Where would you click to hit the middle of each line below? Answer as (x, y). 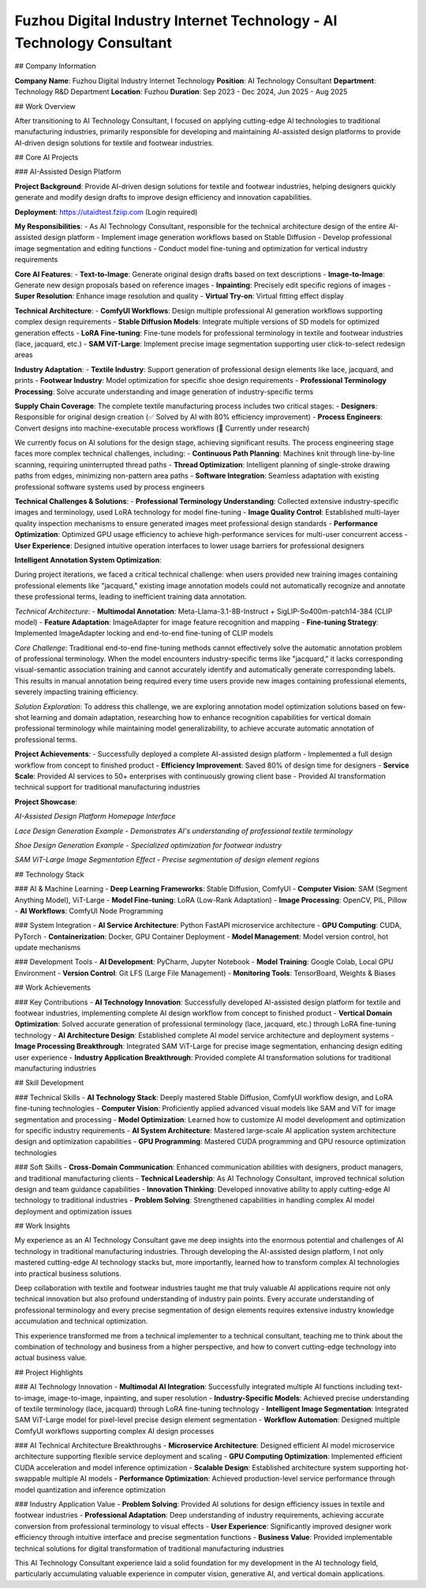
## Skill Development (49, 1083)
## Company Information (55, 66)
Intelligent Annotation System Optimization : (88, 560)
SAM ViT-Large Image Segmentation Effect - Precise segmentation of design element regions (167, 860)
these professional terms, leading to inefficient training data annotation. (131, 597)
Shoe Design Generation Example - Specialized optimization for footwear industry (148, 845)
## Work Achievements (52, 988)
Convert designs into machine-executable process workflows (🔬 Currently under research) (162, 428)
